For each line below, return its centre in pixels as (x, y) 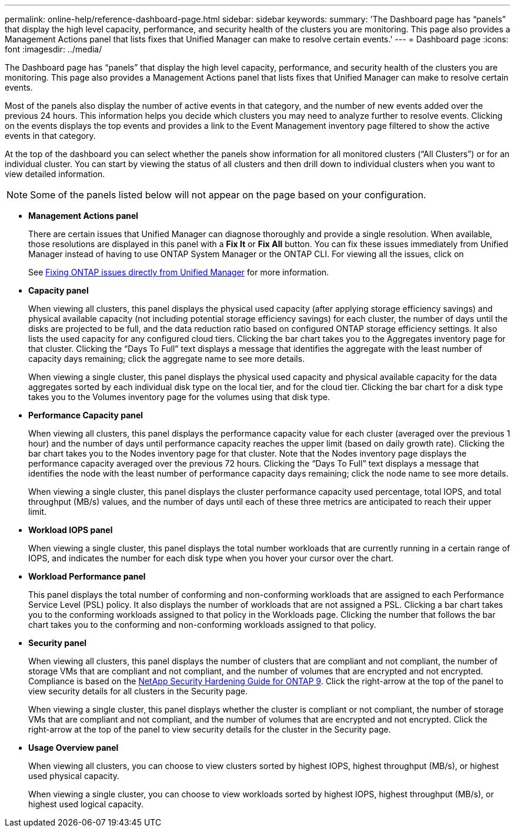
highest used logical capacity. (86, 804)
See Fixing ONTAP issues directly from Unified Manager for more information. (179, 272)
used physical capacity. (74, 776)
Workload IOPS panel (71, 530)
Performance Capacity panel (86, 415)
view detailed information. (55, 174)
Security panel (58, 643)
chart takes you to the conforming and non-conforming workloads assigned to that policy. (202, 625)
